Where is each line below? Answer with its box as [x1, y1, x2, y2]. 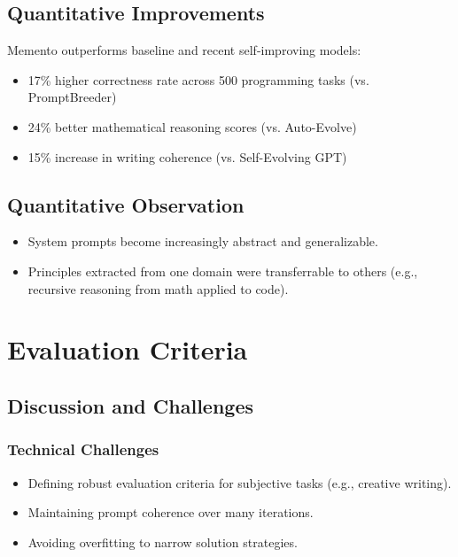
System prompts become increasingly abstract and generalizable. [27, 232, 378, 251]
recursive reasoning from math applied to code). [27, 279, 289, 298]
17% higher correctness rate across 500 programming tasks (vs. [27, 70, 369, 89]
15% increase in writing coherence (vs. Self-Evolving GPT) [27, 147, 347, 166]
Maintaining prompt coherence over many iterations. [27, 503, 314, 522]
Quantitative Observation [7, 190, 245, 218]
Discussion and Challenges [7, 391, 253, 419]
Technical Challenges [7, 438, 159, 460]
